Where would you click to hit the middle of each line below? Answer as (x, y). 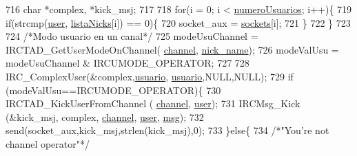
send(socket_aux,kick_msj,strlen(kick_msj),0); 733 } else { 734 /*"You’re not (167, 130)
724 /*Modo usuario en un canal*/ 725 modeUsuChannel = (132, 36)
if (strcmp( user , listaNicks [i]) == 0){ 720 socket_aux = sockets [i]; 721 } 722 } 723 (178, 22)
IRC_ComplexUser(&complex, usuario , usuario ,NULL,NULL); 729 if (150, 76)
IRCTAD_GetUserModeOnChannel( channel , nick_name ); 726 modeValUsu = (172, 49)
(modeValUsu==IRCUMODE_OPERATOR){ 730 (113, 90)
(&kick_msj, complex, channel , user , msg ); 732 (105, 116)
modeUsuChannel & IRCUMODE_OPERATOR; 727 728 (127, 63)
